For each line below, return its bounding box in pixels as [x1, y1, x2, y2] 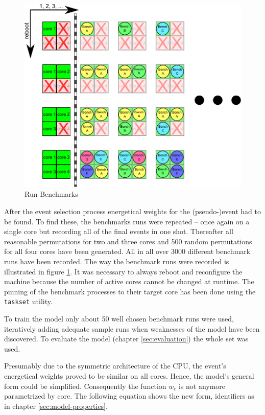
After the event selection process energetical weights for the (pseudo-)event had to [4, 205, 261, 216]
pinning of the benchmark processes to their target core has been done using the [4, 286, 256, 296]
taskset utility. [4, 296, 53, 307]
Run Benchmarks [25, 189, 78, 199]
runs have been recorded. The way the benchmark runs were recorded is [4, 256, 229, 266]
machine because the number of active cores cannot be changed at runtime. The [4, 276, 254, 287]
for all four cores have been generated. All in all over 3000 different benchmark [4, 246, 251, 257]
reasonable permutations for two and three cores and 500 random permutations [4, 236, 252, 246]
